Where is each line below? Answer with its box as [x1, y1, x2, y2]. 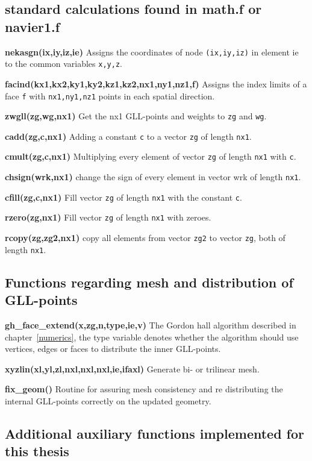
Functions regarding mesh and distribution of [5, 272, 293, 291]
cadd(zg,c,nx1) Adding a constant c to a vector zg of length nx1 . [5, 130, 252, 142]
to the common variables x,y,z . [5, 57, 122, 70]
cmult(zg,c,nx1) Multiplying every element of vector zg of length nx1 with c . [5, 150, 296, 163]
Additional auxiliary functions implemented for [5, 424, 305, 442]
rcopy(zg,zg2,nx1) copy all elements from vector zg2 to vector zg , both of [5, 231, 285, 244]
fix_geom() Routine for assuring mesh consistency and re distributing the [5, 383, 283, 395]
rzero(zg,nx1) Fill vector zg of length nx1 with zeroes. [5, 211, 211, 224]
